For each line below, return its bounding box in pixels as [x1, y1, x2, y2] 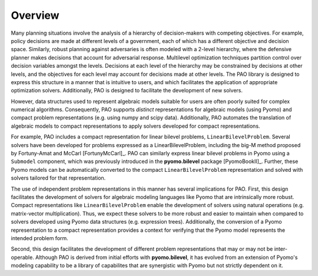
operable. [11, 254, 35, 261]
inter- [274, 245, 288, 252]
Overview [11, 9, 59, 22]
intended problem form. [11, 234, 69, 241]
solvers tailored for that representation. [11, 174, 106, 182]
